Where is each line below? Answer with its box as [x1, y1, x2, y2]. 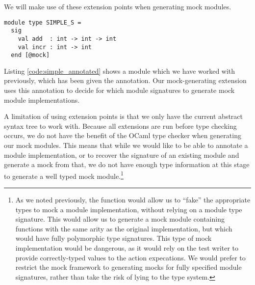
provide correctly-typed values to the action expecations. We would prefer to [15, 252, 246, 262]
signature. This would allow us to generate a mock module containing [15, 214, 225, 224]
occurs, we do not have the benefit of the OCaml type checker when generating [4, 130, 241, 141]
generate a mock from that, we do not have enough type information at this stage [4, 159, 250, 170]
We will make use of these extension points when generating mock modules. [4, 1, 231, 11]
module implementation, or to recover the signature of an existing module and [4, 149, 239, 160]
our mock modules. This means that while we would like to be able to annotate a [4, 140, 248, 150]
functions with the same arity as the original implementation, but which [15, 223, 232, 233]
